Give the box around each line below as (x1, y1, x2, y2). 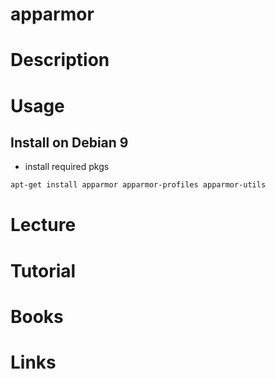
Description (10, 49, 110, 72)
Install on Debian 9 (10, 134, 129, 151)
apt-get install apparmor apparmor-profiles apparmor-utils (10, 180, 267, 190)
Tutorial (10, 259, 77, 282)
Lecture (10, 214, 77, 237)
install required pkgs (24, 161, 110, 173)
